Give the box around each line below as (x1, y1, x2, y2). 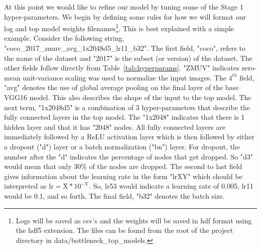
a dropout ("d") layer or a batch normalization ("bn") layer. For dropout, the (4, 141, 240, 151)
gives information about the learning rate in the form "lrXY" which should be (4, 171, 242, 181)
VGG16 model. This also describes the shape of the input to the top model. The (4, 92, 251, 102)
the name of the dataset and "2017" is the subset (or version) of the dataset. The (4, 52, 252, 63)
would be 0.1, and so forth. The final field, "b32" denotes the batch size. (4, 190, 225, 201)
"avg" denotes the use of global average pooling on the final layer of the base (4, 82, 239, 93)
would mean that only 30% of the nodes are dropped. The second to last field (4, 161, 242, 172)
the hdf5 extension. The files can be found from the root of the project (16, 225, 233, 235)
